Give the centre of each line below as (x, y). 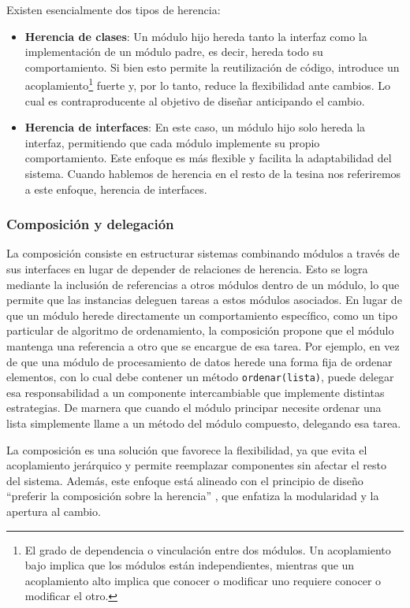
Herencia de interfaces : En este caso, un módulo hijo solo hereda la (195, 127)
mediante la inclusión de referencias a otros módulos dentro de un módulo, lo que (203, 284)
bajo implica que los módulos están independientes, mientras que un (190, 565)
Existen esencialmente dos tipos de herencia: (114, 9)
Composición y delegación (90, 224)
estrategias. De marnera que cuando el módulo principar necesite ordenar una (194, 408)
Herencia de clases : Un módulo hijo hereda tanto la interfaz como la (196, 36)
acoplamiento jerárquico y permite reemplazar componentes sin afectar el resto (196, 465)
